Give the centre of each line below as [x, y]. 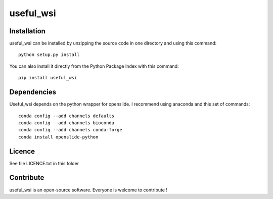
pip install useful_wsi [48, 78]
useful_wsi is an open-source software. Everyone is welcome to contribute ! [88, 190]
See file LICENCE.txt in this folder [44, 163]
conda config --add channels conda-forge [70, 130]
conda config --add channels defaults [66, 116]
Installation [27, 31]
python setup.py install [49, 55]
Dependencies [33, 92]
